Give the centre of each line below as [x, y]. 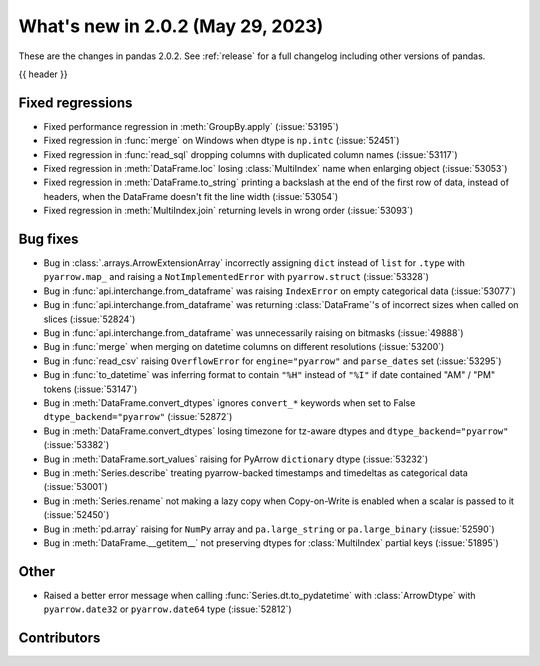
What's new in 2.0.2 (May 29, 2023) [171, 26]
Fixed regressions [75, 102]
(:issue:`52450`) [76, 515]
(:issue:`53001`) [76, 487]
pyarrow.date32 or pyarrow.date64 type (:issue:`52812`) [167, 609]
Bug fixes [48, 239]
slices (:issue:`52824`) [89, 319]
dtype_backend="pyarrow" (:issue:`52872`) [138, 417]
